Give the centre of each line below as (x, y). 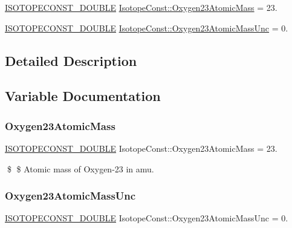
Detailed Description (71, 60)
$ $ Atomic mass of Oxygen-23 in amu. (80, 168)
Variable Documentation (83, 96)
